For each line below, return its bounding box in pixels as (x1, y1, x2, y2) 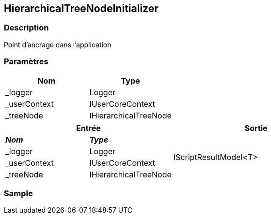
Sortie (244, 123, 268, 133)
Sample (4, 188, 33, 198)
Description (4, 23, 49, 33)
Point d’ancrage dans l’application (4, 40, 112, 49)
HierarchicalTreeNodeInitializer (4, 2, 159, 15)
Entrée (76, 123, 101, 133)
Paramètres (4, 57, 48, 67)
